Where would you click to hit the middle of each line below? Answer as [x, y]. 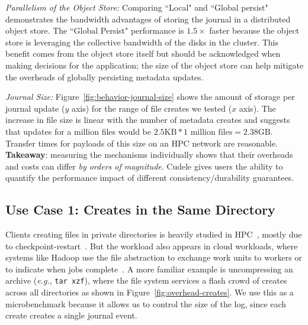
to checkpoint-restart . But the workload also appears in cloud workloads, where [152, 246]
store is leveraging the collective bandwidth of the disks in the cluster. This [142, 42]
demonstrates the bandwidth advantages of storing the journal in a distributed [148, 19]
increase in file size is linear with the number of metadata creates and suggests [148, 120]
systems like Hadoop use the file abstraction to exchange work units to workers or [154, 257]
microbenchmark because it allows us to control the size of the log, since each [146, 303]
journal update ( [35, 108]
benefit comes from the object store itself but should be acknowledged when [143, 53]
